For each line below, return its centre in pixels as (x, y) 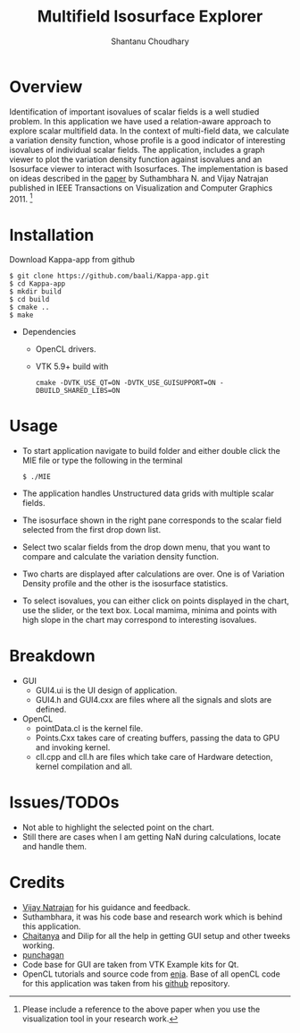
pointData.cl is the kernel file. (89, 729)
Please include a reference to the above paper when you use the (141, 1010)
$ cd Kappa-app (37, 284)
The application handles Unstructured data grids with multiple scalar (148, 493)
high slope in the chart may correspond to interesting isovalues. (139, 620)
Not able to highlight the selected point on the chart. (118, 828)
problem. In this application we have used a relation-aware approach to (140, 121)
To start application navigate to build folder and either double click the (151, 451)
